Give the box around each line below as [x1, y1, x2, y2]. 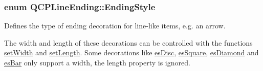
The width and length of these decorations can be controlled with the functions [4, 37, 253, 48]
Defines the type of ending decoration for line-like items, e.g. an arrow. [4, 20, 226, 31]
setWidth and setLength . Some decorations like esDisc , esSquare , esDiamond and [4, 47, 259, 58]
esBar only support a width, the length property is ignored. [4, 57, 190, 67]
